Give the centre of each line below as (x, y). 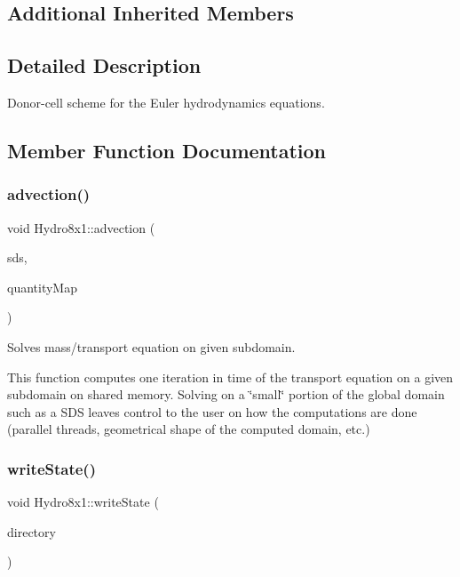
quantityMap (42, 287)
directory (32, 531)
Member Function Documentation (167, 150)
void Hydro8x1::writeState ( (83, 502)
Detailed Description (104, 65)
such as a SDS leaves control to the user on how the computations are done (212, 411)
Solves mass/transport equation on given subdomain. (151, 346)
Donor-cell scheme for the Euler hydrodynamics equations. (166, 102)
